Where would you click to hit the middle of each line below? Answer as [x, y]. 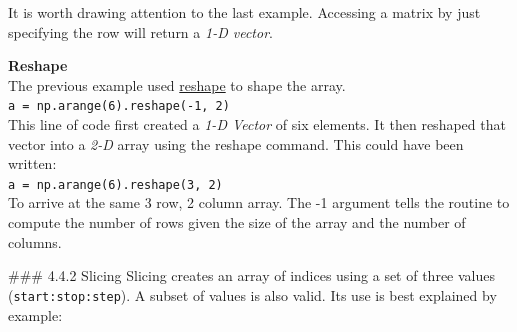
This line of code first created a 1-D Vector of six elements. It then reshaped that [257, 124]
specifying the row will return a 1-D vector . [140, 31]
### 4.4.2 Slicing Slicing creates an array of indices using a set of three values [252, 275]
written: [32, 163]
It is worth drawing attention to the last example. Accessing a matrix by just [244, 12]
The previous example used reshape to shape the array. [177, 84]
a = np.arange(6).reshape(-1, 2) [119, 106]
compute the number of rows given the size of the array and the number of [237, 222]
